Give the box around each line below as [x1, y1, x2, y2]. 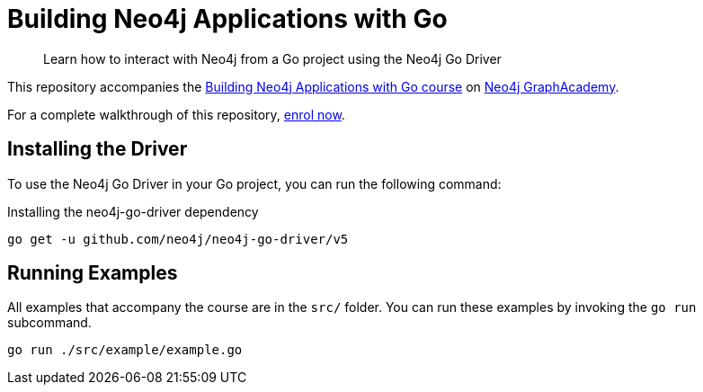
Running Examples [7, 262, 178, 285]
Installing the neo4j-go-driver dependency [7, 203, 259, 219]
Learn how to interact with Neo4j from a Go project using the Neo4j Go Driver [43, 50, 502, 67]
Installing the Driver [7, 138, 188, 161]
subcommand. [7, 315, 92, 331]
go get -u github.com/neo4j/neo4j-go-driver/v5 [7, 231, 349, 246]
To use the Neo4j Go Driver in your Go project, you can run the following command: [7, 175, 502, 192]
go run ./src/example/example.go [7, 343, 243, 358]
